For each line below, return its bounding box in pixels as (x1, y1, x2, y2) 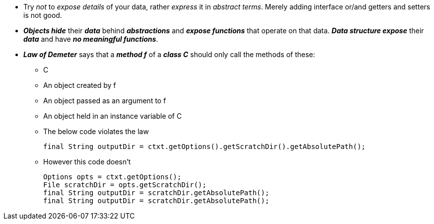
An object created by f (43, 81, 116, 89)
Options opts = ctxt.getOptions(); (43, 173, 182, 181)
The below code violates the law (43, 127, 149, 136)
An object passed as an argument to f (43, 96, 166, 105)
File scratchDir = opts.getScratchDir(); (43, 181, 207, 189)
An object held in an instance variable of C (43, 112, 182, 120)
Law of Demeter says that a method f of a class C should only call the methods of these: (23, 50, 315, 59)
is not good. (23, 11, 62, 19)
